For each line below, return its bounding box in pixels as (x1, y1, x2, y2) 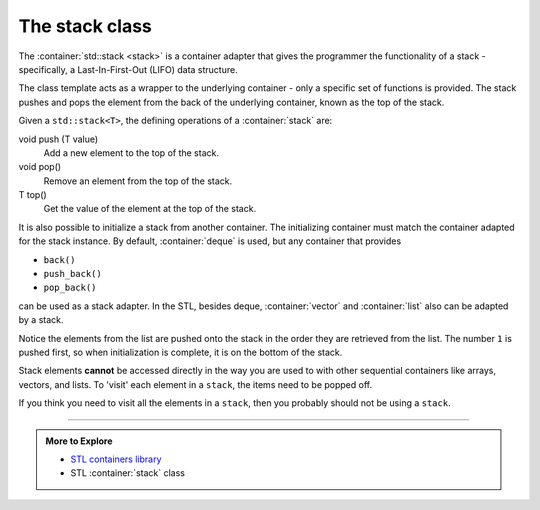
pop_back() (43, 282, 97, 294)
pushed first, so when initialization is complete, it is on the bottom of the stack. (18, 346, 343, 358)
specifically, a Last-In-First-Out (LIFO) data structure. (18, 63, 239, 75)
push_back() (43, 268, 102, 280)
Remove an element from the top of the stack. (43, 175, 233, 187)
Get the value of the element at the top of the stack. (43, 203, 257, 215)
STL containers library (70, 453, 162, 465)
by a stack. (18, 314, 64, 326)
